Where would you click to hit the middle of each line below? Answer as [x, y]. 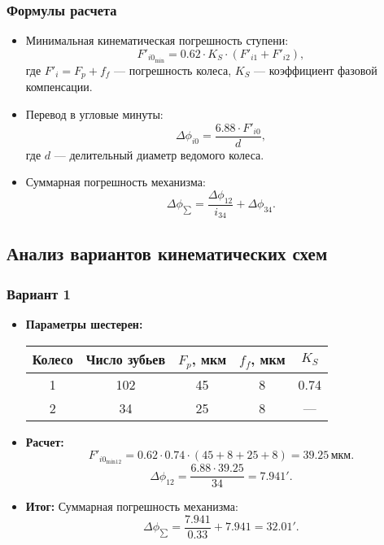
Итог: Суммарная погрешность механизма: [132, 506]
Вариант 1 [39, 293]
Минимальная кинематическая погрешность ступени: [157, 40]
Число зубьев [126, 360]
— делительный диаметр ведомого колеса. [159, 154]
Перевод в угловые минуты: [94, 113]
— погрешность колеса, [173, 70]
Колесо [52, 360]
